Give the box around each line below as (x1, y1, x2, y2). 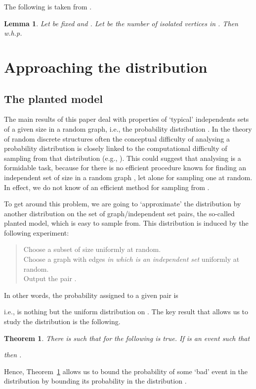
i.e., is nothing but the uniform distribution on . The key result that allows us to (4, 306, 249, 317)
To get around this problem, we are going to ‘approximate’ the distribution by (4, 198, 241, 209)
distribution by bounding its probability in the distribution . (4, 376, 187, 386)
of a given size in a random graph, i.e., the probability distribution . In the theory (4, 123, 252, 134)
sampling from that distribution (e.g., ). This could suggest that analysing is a (4, 152, 241, 163)
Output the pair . (23, 273, 77, 284)
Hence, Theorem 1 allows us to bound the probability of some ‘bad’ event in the (4, 366, 248, 376)
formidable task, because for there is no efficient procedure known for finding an (4, 162, 247, 173)
